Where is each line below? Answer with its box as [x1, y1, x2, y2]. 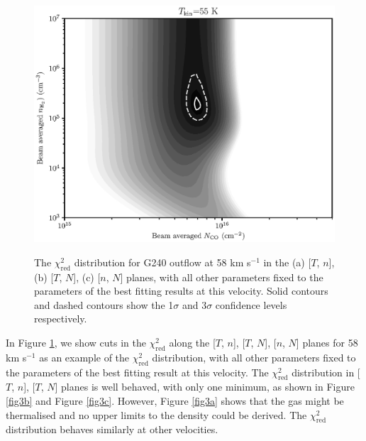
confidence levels [215, 297, 287, 312]
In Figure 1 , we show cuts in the [6, 335, 146, 350]
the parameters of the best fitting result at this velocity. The [6, 364, 269, 379]
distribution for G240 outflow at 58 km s [74, 254, 251, 269]
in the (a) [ [263, 254, 311, 269]
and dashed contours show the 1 [34, 297, 174, 312]
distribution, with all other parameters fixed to [152, 349, 356, 364]
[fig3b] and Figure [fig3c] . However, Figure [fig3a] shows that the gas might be [6, 393, 344, 408]
